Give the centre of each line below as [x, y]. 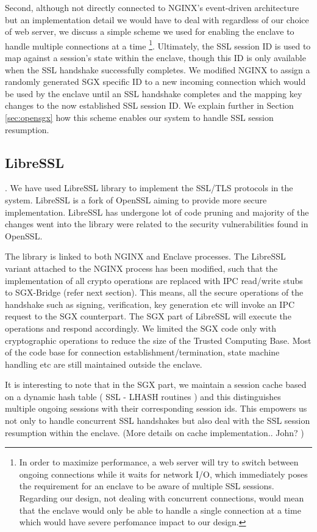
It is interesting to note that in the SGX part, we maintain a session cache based [156, 384]
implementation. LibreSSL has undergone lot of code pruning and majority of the [157, 212]
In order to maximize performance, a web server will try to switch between [159, 462]
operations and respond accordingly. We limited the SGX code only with [141, 328]
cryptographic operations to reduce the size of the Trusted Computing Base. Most [158, 340]
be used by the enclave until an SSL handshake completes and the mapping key [154, 93]
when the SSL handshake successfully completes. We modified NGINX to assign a [158, 69]
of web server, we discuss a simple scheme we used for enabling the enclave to [150, 31]
